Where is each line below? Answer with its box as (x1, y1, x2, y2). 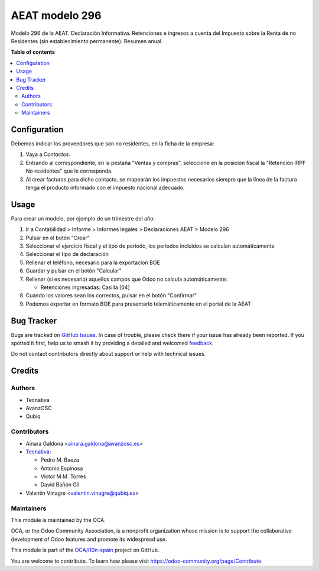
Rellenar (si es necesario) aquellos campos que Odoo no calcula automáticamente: (25, 275, 227, 283)
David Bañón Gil (40, 481, 80, 488)
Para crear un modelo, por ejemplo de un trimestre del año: (11, 215, 155, 222)
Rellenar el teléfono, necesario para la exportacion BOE (25, 259, 161, 266)
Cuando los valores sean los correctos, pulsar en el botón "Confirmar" (25, 292, 197, 299)
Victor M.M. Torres (40, 473, 86, 480)
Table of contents (11, 48, 56, 56)
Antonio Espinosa (40, 465, 83, 472)
